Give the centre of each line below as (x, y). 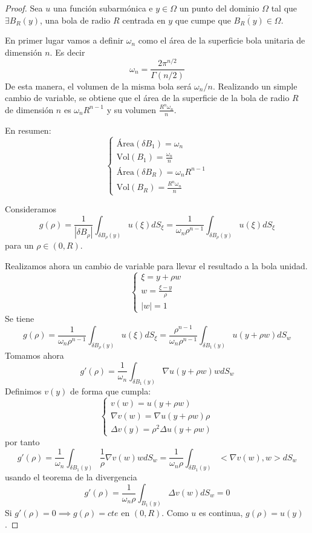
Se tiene (20, 318)
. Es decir (67, 52)
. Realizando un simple (255, 86)
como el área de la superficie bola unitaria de (222, 40)
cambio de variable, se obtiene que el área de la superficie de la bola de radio (147, 98)
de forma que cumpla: (111, 391)
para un (19, 245)
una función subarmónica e (103, 8)
